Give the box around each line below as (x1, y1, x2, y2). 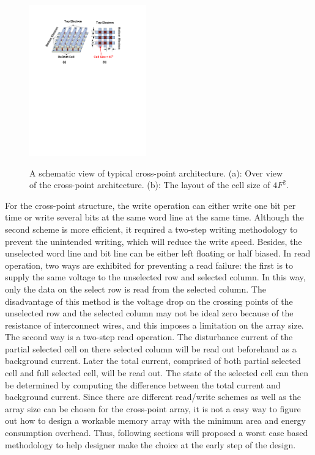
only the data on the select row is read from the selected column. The (5, 282, 266, 295)
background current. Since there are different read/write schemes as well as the (5, 390, 301, 403)
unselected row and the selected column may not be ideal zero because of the (5, 307, 294, 319)
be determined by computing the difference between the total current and (5, 378, 281, 391)
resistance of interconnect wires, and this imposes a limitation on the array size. (5, 318, 304, 331)
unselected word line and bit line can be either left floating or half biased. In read (5, 247, 311, 260)
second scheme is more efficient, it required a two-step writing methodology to (5, 222, 298, 235)
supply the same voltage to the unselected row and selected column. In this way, (5, 271, 306, 283)
